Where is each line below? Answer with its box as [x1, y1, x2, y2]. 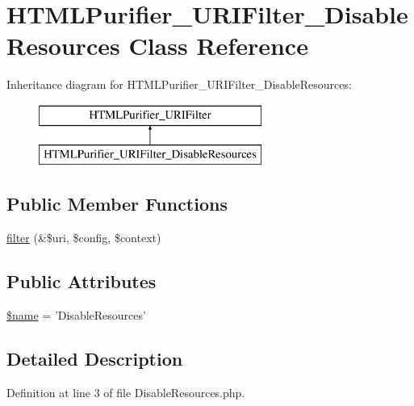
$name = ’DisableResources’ [6, 307, 146, 324]
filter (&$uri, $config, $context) [6, 229, 161, 246]
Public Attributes [6, 269, 157, 294]
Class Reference [128, 29, 308, 62]
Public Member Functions [6, 191, 228, 216]
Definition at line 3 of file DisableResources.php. [6, 383, 245, 400]
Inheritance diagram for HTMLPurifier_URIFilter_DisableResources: [6, 76, 352, 93]
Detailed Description [6, 346, 183, 371]
